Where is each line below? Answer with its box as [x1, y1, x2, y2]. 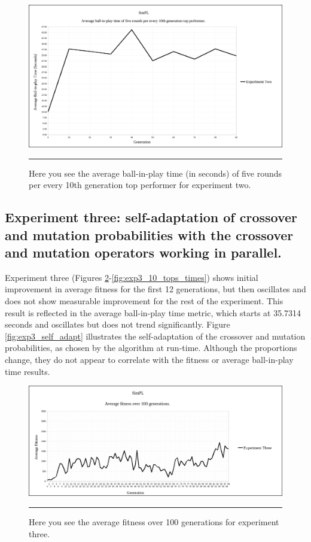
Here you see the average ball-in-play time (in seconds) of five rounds [29, 166, 282, 179]
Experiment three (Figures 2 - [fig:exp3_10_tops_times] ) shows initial [5, 271, 258, 283]
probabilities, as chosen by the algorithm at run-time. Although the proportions [5, 341, 297, 354]
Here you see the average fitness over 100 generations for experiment [29, 516, 279, 528]
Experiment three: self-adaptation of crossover [5, 208, 298, 226]
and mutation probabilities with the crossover [5, 225, 294, 244]
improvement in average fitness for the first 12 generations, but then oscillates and [5, 283, 306, 295]
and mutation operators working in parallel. [5, 243, 282, 262]
